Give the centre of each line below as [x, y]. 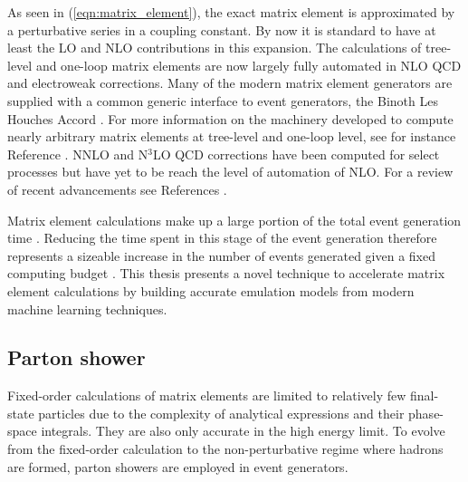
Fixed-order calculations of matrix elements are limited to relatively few [207, 395]
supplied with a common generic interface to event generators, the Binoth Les [223, 100]
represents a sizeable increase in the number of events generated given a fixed [222, 255]
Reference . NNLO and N [78, 154]
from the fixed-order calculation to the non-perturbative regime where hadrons [225, 449]
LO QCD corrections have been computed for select [296, 154]
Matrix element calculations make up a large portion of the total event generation [234, 220]
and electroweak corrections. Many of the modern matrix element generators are [230, 83]
